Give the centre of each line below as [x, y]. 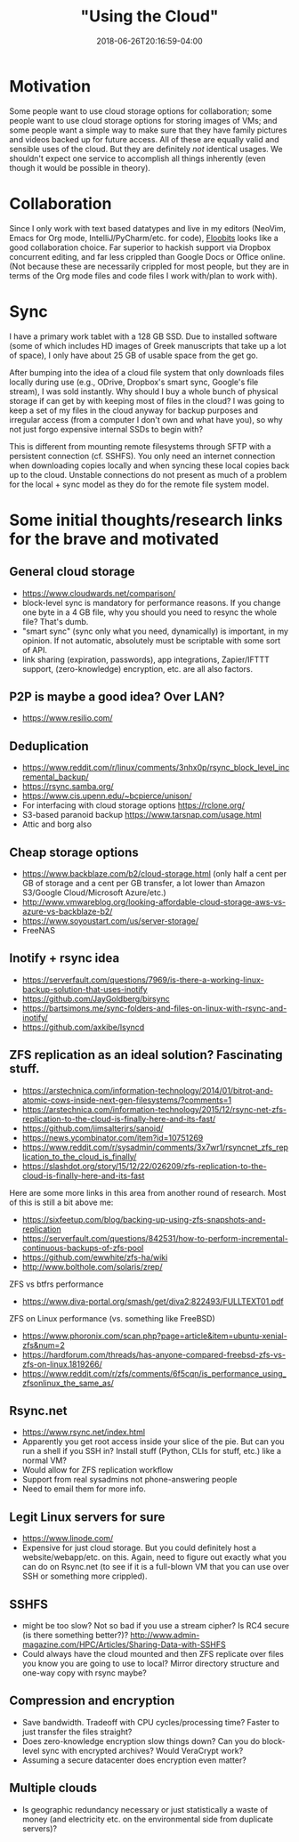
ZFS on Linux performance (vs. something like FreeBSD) [112, 1318]
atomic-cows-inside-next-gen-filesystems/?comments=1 [127, 1100]
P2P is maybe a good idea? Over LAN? [117, 696]
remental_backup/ [55, 777]
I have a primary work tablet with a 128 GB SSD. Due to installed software [143, 336]
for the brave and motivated [114, 539]
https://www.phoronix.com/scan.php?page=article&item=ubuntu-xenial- [154, 1336]
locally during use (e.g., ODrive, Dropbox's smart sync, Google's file [134, 382]
